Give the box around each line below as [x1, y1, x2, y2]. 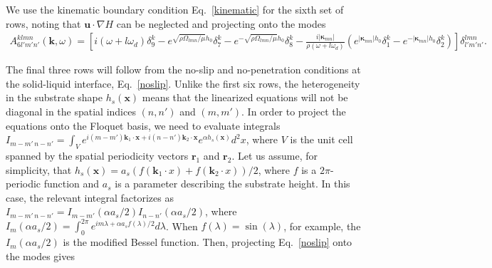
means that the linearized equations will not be [142, 90, 348, 105]
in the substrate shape [6, 90, 103, 105]
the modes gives [6, 248, 75, 263]
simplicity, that [6, 162, 72, 177]
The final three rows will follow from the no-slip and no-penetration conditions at [6, 62, 361, 77]
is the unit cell [290, 132, 353, 147]
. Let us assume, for [231, 148, 318, 163]
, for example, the [283, 218, 361, 233]
